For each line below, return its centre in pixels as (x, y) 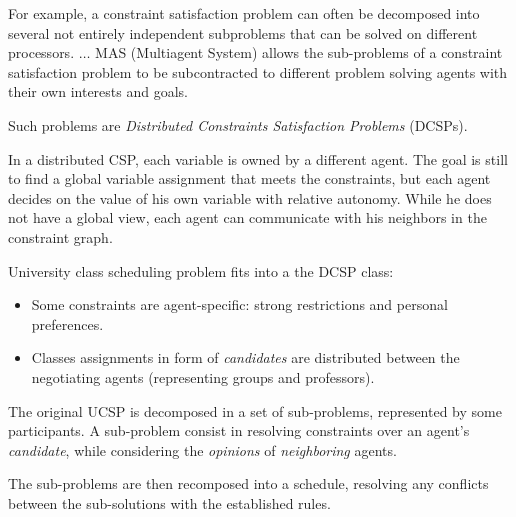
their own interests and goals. (98, 91)
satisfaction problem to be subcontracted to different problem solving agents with (258, 71)
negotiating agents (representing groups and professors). (203, 376)
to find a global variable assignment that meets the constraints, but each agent (249, 178)
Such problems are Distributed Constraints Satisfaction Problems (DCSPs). (238, 124)
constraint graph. (60, 236)
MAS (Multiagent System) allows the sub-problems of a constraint (299, 52)
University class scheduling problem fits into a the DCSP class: (201, 270)
